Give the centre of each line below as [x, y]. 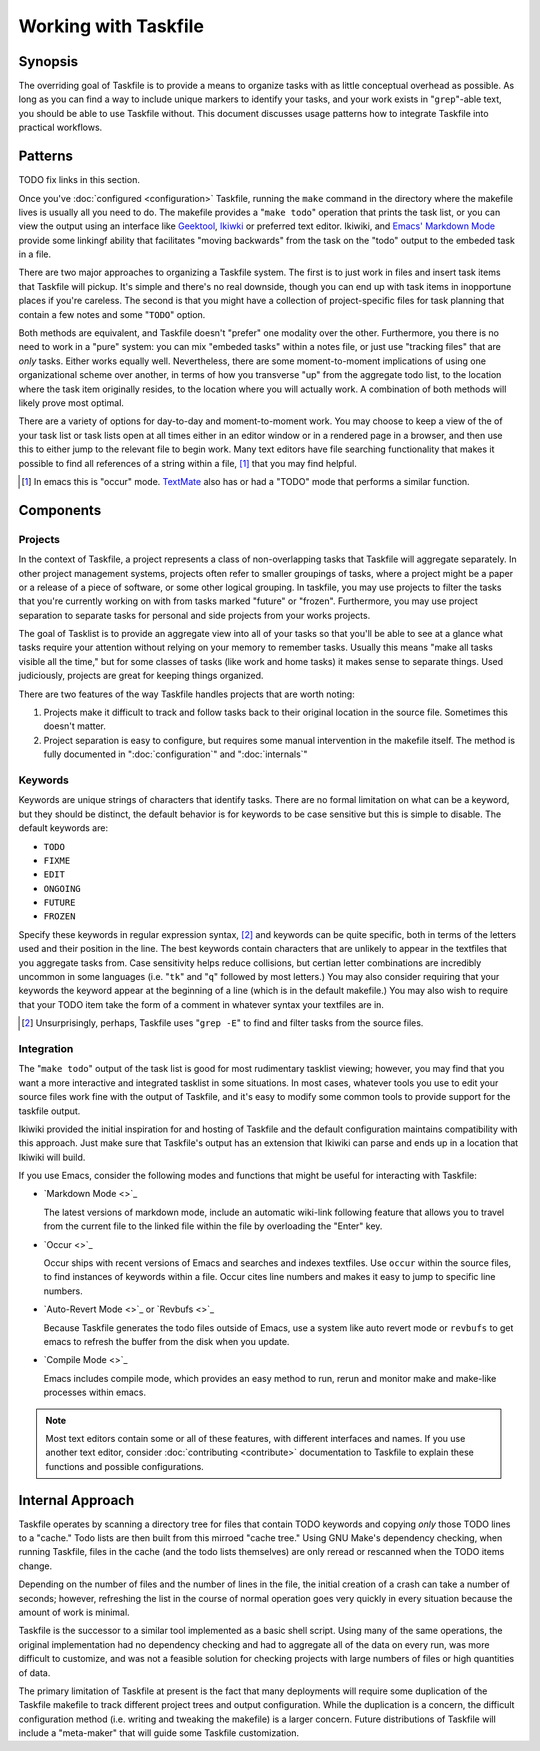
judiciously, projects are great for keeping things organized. [141, 676]
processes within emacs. [95, 1392]
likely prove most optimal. [71, 403]
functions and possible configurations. [124, 1466]
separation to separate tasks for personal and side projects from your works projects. [194, 615]
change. [35, 1566]
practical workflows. [60, 127]
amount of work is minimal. [74, 1612]
